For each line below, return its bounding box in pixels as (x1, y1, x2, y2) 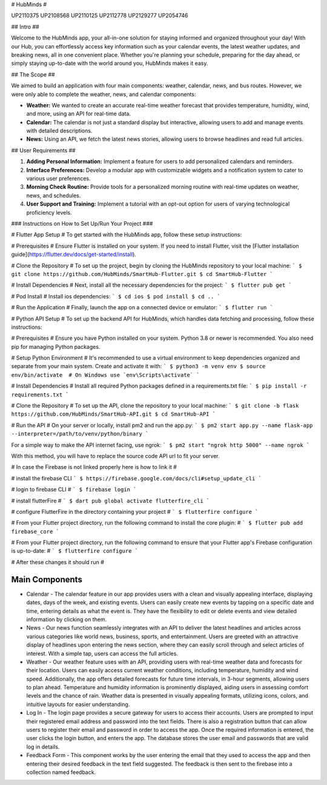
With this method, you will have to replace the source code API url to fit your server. (11, 452, 220, 459)
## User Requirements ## (11, 146, 76, 154)
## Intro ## (11, 23, 39, 30)
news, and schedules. (26, 192, 81, 199)
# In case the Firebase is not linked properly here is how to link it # (11, 463, 177, 471)
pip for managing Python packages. (11, 343, 101, 350)
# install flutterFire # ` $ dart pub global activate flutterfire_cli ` (11, 497, 210, 504)
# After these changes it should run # (11, 558, 104, 565)
